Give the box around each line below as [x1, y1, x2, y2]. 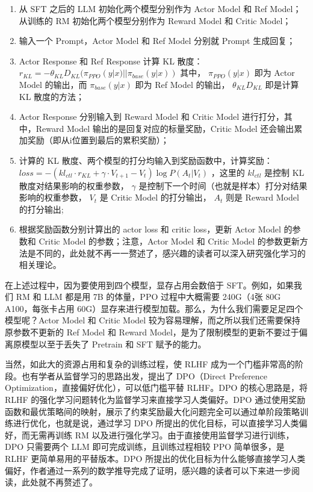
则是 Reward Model [225, 191, 299, 204]
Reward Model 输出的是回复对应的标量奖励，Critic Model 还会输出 [36, 122, 294, 134]
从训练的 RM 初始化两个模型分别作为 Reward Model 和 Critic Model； [19, 14, 291, 26]
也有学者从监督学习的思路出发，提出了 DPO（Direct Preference [21, 369, 268, 382]
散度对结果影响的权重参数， [19, 179, 129, 192]
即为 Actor [254, 66, 295, 79]
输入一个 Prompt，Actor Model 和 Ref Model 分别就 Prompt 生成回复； [19, 34, 296, 47]
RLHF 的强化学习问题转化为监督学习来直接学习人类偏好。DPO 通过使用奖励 [5, 393, 306, 406]
